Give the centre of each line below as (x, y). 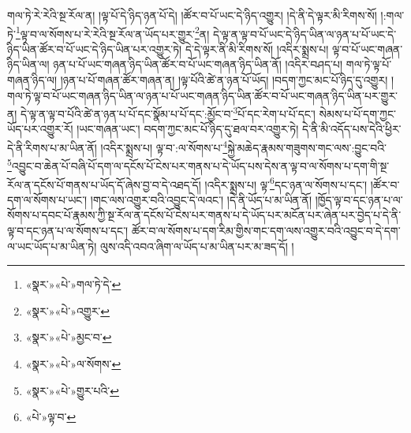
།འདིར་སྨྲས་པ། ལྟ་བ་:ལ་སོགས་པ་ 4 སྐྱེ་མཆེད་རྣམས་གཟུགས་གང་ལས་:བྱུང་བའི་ (244, 146)
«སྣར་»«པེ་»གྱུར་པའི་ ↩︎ (72, 390)
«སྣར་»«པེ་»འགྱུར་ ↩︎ (68, 310)
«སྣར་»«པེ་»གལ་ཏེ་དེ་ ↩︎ (73, 284)
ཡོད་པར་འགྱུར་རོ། (40, 129)
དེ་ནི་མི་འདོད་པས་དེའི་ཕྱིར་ (352, 129)
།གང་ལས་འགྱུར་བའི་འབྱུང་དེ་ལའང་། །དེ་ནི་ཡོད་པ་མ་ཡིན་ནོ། (201, 199)
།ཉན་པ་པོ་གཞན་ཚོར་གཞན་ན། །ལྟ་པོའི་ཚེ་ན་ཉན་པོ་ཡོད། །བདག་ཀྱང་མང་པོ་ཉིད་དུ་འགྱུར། (224, 80)
